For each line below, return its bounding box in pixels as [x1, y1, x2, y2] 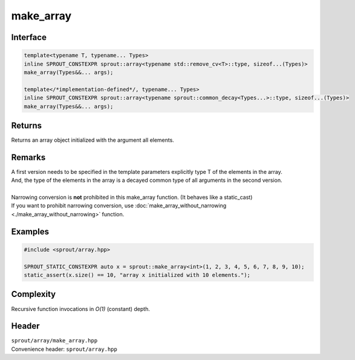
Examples [11, 226, 50, 236]
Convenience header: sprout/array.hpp [11, 345, 117, 353]
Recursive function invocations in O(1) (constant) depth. [11, 305, 151, 312]
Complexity [11, 289, 56, 299]
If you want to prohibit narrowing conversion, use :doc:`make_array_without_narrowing [11, 202, 227, 209]
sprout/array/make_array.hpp [11, 337, 98, 344]
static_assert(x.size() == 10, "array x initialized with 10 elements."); [24, 272, 251, 279]
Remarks [11, 152, 46, 162]
